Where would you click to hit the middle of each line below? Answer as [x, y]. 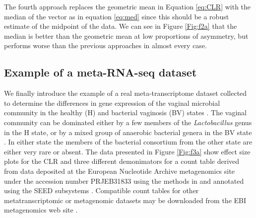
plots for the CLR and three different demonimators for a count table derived [122, 161]
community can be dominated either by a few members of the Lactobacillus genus [128, 122]
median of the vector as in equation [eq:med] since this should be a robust [117, 16]
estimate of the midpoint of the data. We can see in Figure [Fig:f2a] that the [121, 26]
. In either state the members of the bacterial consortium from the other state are [128, 142]
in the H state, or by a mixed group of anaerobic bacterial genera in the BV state [128, 132]
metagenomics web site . [41, 210]
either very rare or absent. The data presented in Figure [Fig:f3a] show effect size [127, 151]
